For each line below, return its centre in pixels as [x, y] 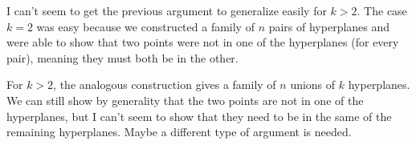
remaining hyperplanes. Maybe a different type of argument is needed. [179, 132]
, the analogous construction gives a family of [165, 85]
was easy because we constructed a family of [145, 26]
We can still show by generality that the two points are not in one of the [185, 100]
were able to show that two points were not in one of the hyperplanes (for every [203, 42]
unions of [313, 85]
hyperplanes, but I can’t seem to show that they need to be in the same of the [199, 116]
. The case [382, 10]
